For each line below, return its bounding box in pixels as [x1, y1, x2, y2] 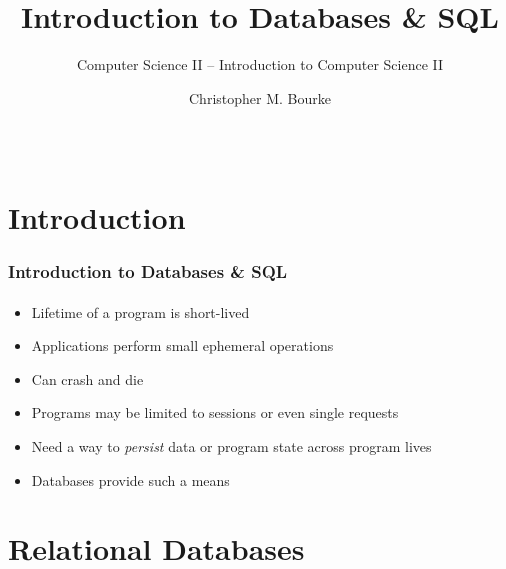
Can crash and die [31, 368, 144, 389]
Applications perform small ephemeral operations [31, 335, 334, 356]
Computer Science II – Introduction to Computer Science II [76, 54, 444, 75]
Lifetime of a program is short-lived [31, 301, 250, 322]
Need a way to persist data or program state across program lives [31, 435, 432, 456]
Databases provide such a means [31, 469, 230, 490]
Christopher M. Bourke [189, 87, 331, 108]
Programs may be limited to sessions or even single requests [31, 402, 399, 423]
